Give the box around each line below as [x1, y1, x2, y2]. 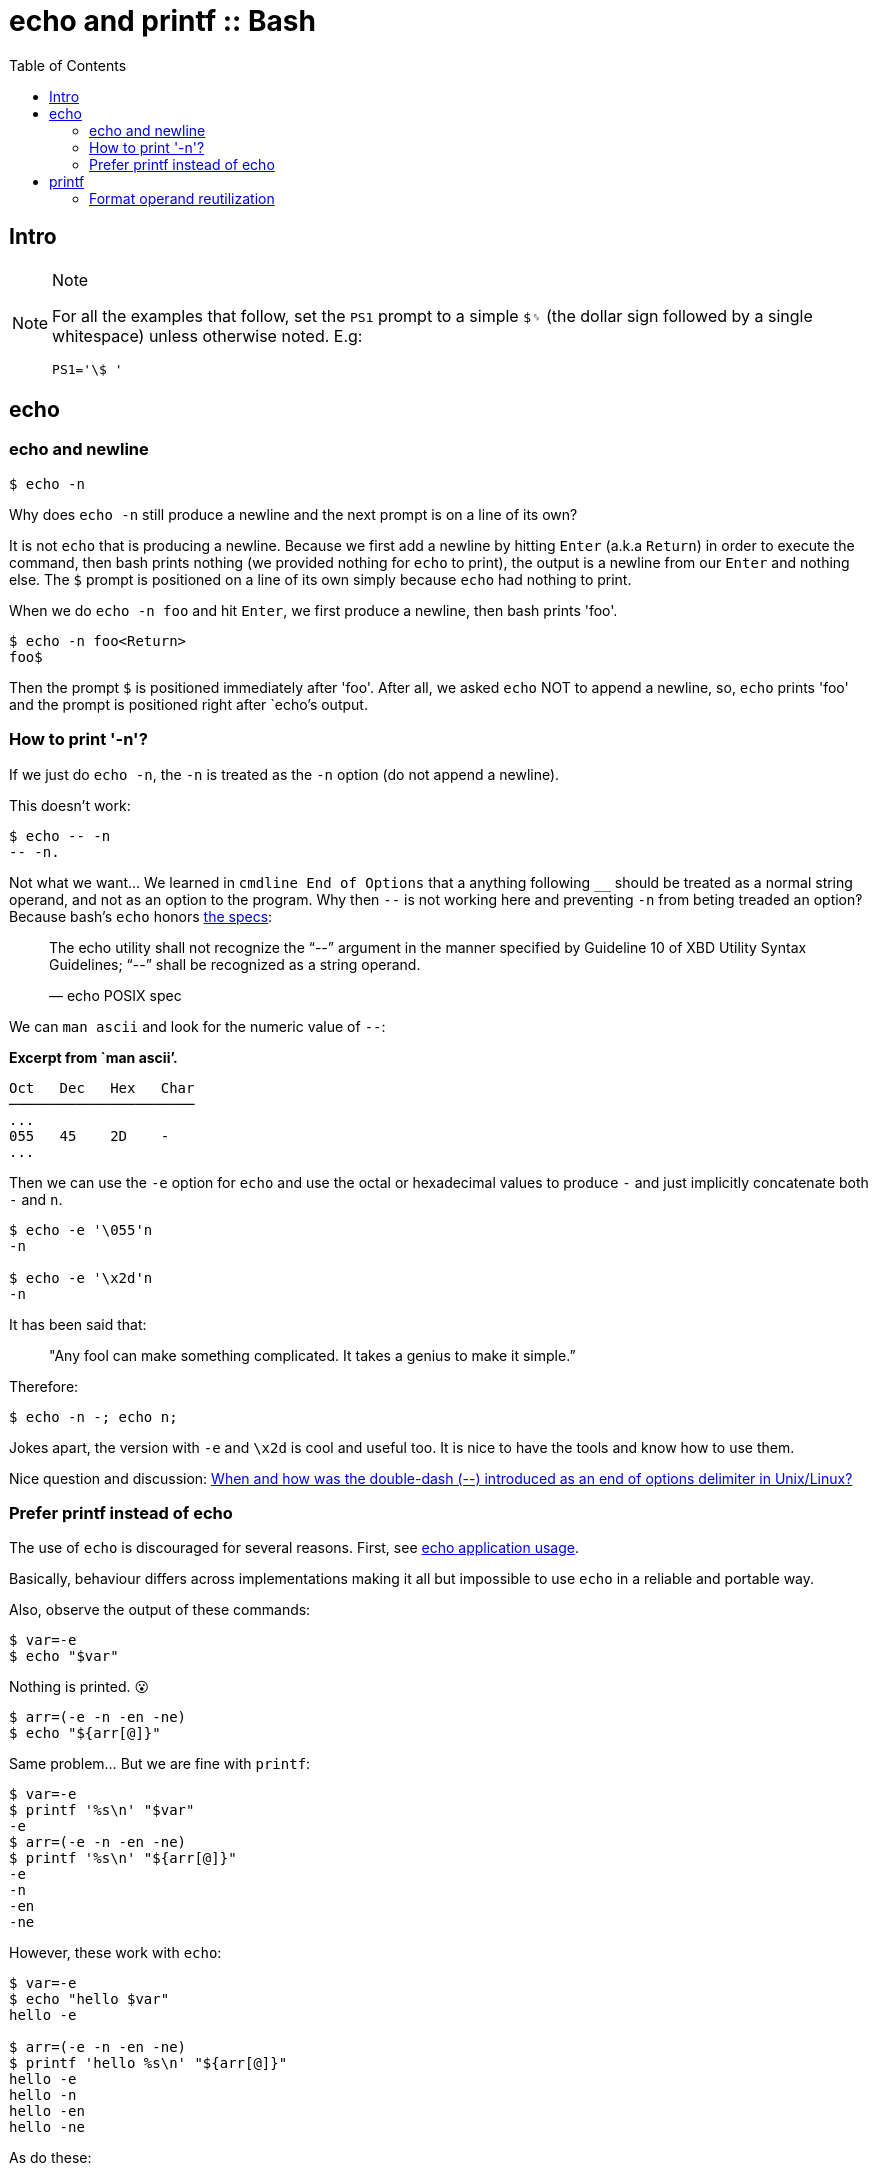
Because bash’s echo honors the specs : [9, 907, 273, 925]
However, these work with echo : [9, 1944, 222, 1962]
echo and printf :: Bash [9, 4, 316, 38]
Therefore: [9, 1377, 79, 1395]
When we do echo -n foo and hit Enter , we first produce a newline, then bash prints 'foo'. [9, 601, 618, 619]
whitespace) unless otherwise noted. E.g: [52, 325, 363, 346]
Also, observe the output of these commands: [9, 1601, 311, 1619]
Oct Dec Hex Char [9, 1079, 195, 1096]
